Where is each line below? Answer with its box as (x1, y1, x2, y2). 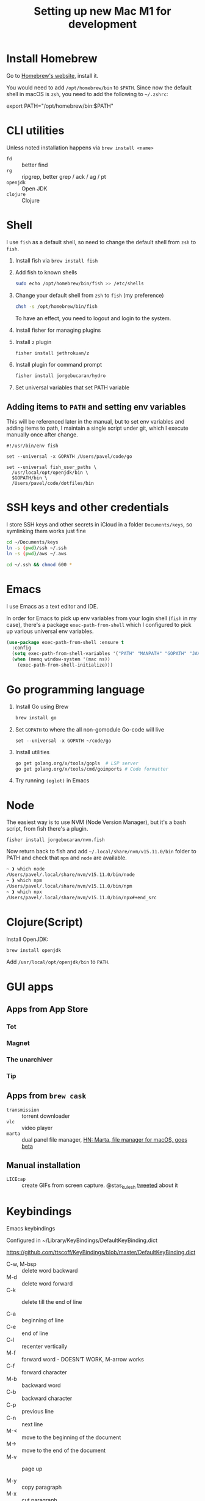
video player (21, 1124, 53, 1131)
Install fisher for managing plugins (15, 326, 101, 334)
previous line (21, 1408, 54, 1415)
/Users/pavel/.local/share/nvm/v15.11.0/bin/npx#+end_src (6, 894, 157, 900)
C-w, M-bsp (6, 1260, 37, 1268)
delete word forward (21, 1280, 73, 1287)
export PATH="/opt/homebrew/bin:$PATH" (6, 102, 114, 110)
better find (21, 161, 48, 168)
